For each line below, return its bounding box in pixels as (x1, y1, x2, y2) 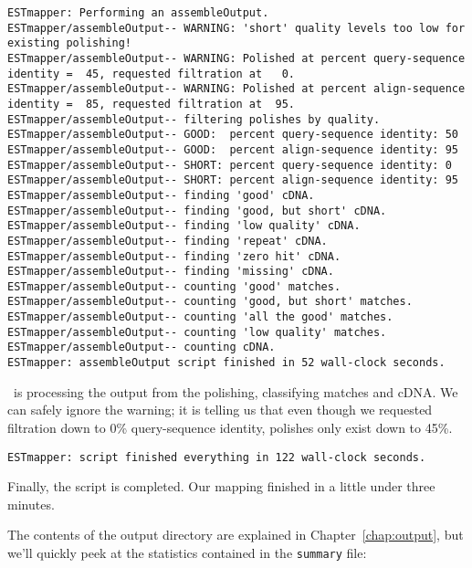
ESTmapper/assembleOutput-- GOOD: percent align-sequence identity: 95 (7, 142, 458, 156)
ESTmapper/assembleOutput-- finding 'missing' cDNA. (7, 265, 334, 279)
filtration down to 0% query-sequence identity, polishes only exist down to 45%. (7, 417, 453, 437)
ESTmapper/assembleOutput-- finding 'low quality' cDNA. (7, 219, 361, 233)
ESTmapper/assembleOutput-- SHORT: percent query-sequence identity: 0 (7, 158, 452, 172)
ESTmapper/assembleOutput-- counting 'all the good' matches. (7, 310, 393, 324)
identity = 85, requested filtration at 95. (7, 97, 295, 110)
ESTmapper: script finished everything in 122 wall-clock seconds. (7, 450, 426, 464)
